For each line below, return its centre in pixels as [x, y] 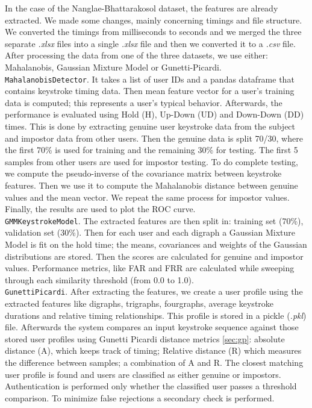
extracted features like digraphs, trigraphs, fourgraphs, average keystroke [139, 303]
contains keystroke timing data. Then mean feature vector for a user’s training [150, 91]
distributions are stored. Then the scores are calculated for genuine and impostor [154, 256]
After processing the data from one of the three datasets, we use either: [136, 55]
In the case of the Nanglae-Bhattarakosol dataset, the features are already [142, 8]
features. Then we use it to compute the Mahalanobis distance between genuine [151, 185]
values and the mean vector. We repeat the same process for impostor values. [147, 197]
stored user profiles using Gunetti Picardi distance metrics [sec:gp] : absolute [145, 338]
